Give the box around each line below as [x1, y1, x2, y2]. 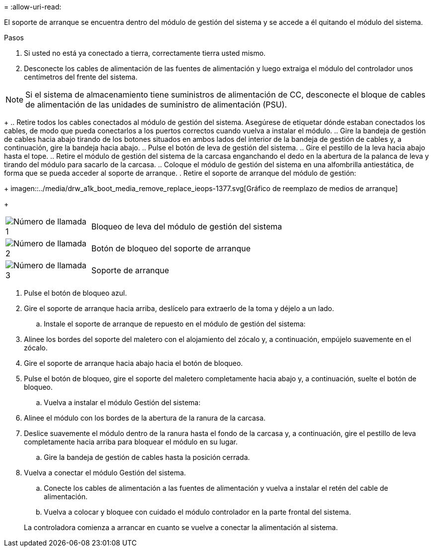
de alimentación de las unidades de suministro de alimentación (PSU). [25, 100, 287, 110]
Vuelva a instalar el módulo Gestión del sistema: [44, 398, 201, 407]
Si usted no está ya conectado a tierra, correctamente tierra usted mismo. [24, 49, 266, 57]
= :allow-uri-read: [4, 2, 62, 11]
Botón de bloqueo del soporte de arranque [91, 243, 251, 253]
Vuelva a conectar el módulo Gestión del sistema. [24, 468, 186, 477]
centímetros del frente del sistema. [24, 73, 138, 81]
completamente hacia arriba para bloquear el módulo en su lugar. [24, 438, 238, 446]
